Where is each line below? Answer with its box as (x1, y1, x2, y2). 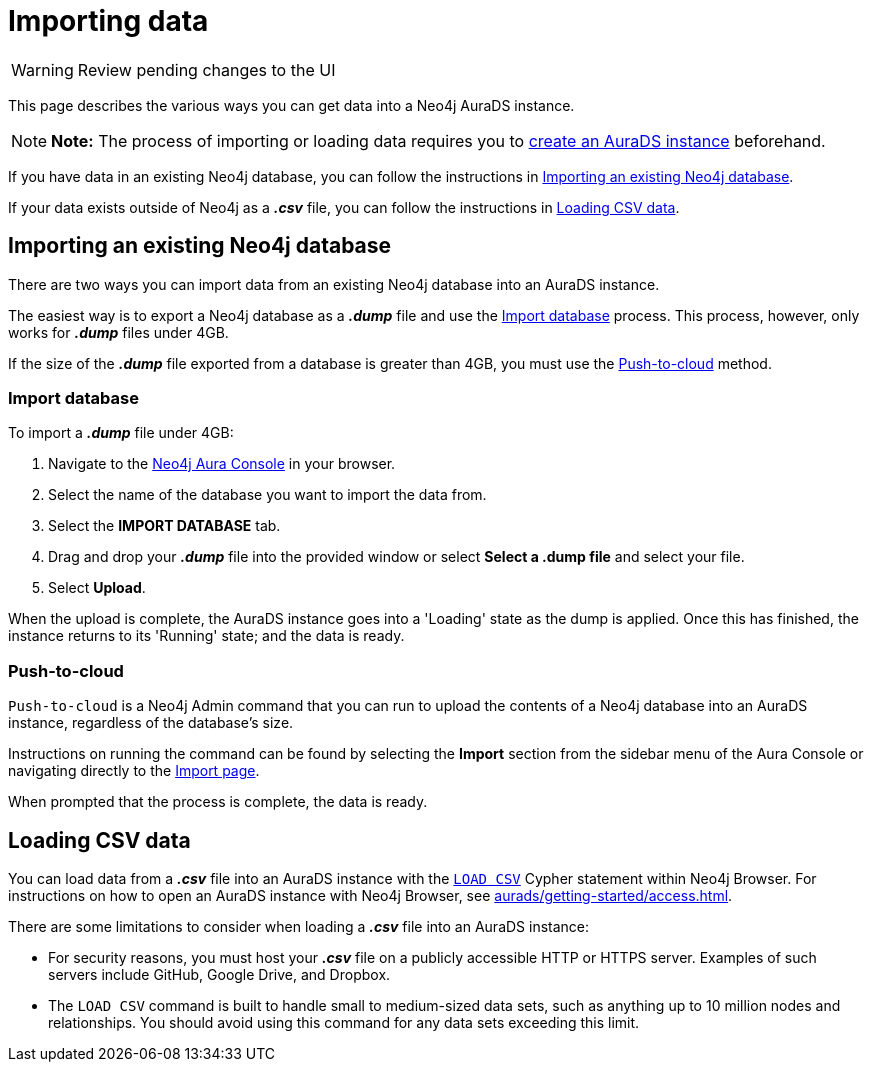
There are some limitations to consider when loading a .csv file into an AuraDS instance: (8, 917, 590, 935)
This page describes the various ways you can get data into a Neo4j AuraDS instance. (8, 96, 575, 114)
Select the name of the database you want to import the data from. (48, 486, 487, 504)
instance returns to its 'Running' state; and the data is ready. (8, 627, 405, 645)
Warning (11, 59, 74, 80)
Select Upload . (48, 579, 146, 597)
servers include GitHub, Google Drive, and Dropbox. (48, 965, 391, 983)
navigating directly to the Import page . (8, 762, 260, 780)
